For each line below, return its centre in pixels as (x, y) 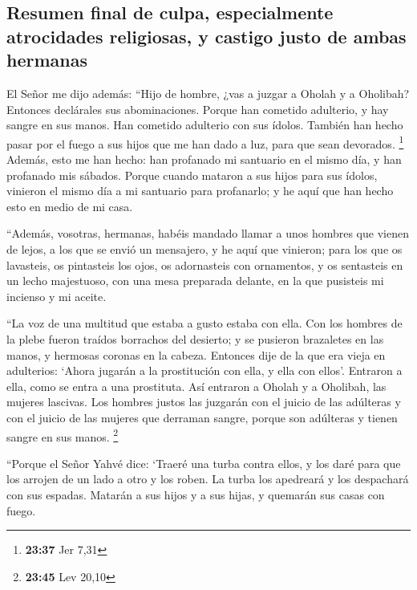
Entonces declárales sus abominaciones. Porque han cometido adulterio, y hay (198, 109)
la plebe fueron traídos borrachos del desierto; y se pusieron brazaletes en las (195, 338)
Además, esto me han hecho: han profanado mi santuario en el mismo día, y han (204, 159)
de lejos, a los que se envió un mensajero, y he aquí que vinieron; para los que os (204, 248)
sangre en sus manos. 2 (63, 435)
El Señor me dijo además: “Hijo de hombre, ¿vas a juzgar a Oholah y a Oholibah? (208, 93)
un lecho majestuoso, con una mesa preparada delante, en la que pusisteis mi (195, 281)
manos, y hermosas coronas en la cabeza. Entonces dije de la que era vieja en (196, 354)
